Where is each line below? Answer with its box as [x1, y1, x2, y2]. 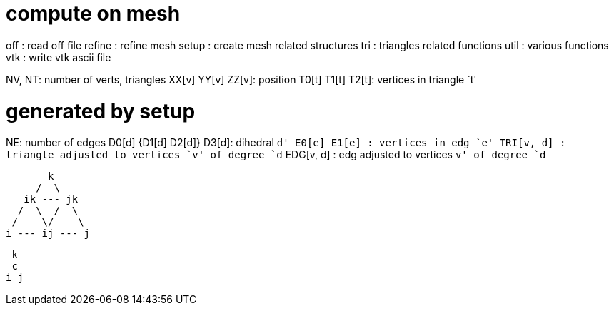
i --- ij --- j [6, 228, 91, 240]
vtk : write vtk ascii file [6, 51, 111, 63]
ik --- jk [24, 193, 79, 205]
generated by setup [6, 98, 196, 123]
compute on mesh [6, 1, 181, 26]
